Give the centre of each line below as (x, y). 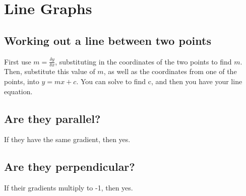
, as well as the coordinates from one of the (170, 71)
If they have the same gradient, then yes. (67, 139)
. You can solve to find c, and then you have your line (159, 81)
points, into (22, 81)
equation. (18, 91)
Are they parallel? (52, 118)
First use (18, 61)
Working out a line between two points (108, 40)
